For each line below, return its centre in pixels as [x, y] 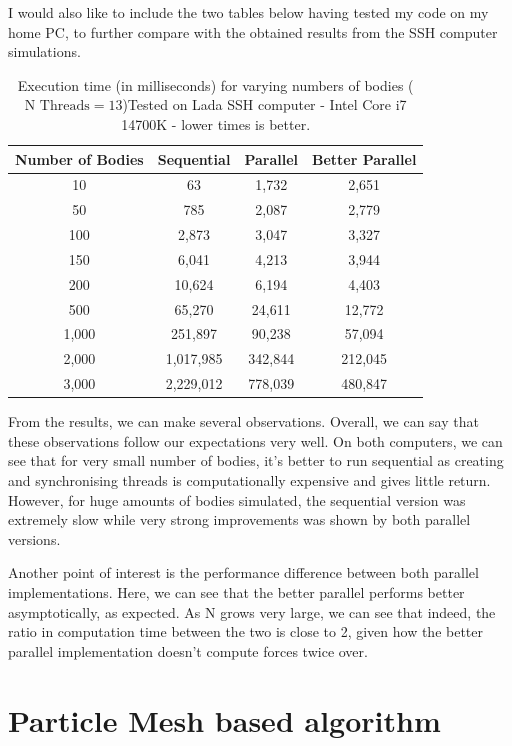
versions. [34, 538]
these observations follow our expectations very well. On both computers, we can [255, 440]
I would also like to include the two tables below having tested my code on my [248, 12]
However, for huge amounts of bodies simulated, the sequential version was [237, 499]
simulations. [44, 51]
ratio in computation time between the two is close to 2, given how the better [246, 631]
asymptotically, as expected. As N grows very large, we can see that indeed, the [252, 611]
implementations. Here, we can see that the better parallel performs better [236, 592]
